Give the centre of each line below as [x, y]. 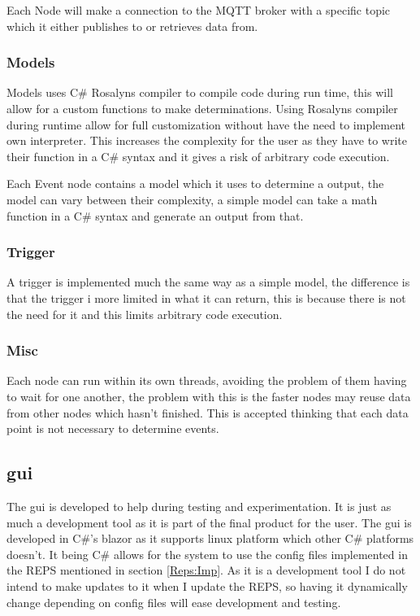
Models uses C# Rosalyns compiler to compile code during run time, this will [200, 92]
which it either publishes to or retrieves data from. [132, 26]
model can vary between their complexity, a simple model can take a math [192, 199]
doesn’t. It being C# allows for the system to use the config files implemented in [207, 554]
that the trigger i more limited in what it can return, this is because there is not [206, 297]
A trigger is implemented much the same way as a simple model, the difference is [208, 282]
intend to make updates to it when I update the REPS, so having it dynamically [207, 585]
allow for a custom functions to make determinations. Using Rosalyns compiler [202, 108]
